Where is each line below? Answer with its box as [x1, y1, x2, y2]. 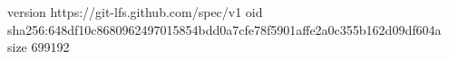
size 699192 [7, 38, 70, 56]
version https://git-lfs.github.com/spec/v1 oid [7, 3, 263, 21]
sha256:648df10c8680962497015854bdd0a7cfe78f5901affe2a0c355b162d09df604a [7, 20, 442, 38]
